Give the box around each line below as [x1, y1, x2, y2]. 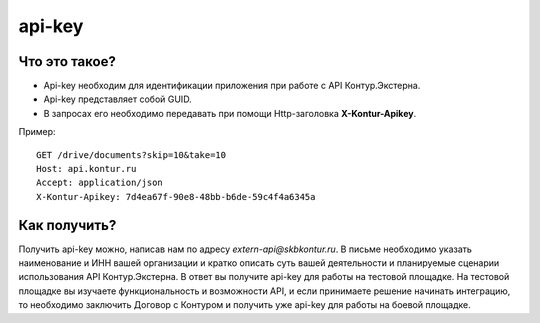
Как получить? [18, 216, 117, 234]
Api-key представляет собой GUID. [43, 93, 192, 105]
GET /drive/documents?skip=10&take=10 [36, 149, 227, 160]
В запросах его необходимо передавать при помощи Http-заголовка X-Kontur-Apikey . [43, 107, 417, 119]
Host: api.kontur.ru [36, 163, 137, 175]
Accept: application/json [36, 177, 164, 189]
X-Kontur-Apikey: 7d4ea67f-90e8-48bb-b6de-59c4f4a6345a [36, 191, 316, 202]
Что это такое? [18, 53, 117, 70]
